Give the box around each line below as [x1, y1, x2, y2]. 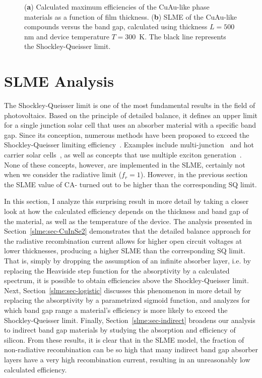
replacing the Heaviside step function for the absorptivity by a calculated [4, 265, 230, 276]
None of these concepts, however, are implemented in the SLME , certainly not [4, 159, 245, 170]
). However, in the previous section [140, 169, 248, 180]
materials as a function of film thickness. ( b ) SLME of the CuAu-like [24, 11, 237, 22]
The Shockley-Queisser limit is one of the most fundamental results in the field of [4, 100, 255, 111]
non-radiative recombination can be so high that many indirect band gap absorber [4, 344, 258, 355]
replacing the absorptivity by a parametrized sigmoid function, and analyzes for [4, 295, 250, 305]
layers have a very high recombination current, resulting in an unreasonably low [4, 354, 250, 364]
